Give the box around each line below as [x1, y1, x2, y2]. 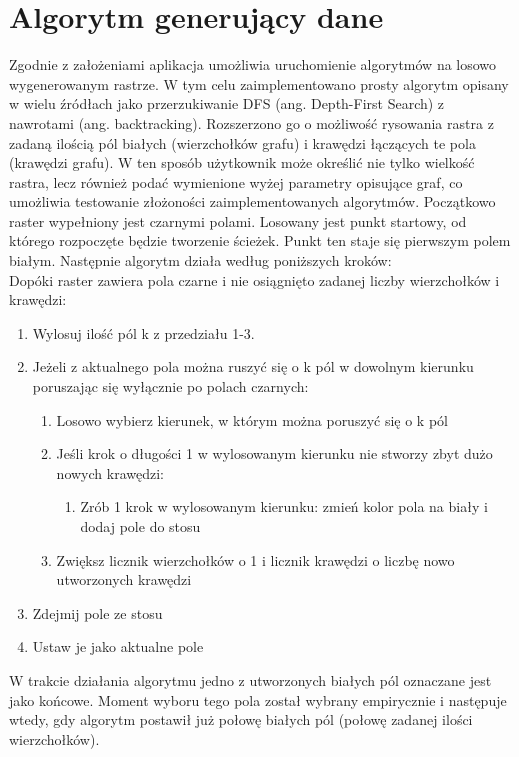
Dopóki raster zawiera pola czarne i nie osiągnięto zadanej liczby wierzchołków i [9, 269, 500, 290]
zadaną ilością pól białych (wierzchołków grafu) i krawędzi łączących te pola [9, 132, 476, 153]
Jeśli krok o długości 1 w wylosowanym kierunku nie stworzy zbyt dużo [56, 443, 493, 464]
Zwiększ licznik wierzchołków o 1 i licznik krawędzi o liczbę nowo [56, 549, 455, 570]
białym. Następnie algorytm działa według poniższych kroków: [9, 250, 392, 271]
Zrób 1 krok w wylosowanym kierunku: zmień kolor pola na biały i [80, 496, 488, 517]
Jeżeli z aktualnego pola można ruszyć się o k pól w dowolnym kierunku [32, 356, 474, 377]
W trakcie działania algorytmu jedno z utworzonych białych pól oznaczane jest [9, 669, 492, 690]
